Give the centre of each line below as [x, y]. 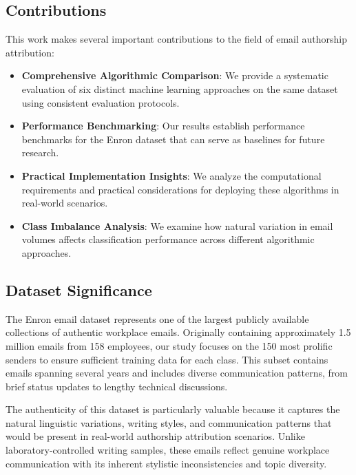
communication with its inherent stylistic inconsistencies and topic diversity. [166, 463]
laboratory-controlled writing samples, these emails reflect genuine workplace [168, 450]
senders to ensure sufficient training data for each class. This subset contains [167, 359]
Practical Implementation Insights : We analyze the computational [171, 175]
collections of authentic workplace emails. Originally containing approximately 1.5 [178, 332]
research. [40, 152]
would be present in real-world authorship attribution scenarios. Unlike [155, 436]
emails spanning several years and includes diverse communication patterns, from [177, 373]
